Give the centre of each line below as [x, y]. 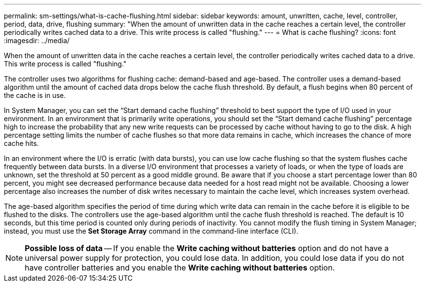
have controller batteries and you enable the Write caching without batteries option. [180, 268]
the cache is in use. [35, 95]
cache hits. [21, 143]
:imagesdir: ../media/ [37, 40]
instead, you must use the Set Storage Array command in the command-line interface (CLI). [151, 231]
